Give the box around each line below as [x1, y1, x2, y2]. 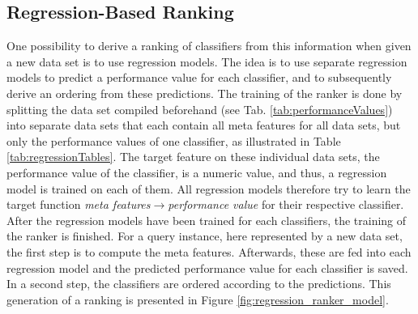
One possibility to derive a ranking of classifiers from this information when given [6, 37, 412, 54]
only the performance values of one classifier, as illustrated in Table [6, 132, 341, 149]
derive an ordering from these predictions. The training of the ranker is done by [6, 84, 403, 101]
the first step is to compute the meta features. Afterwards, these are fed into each [6, 243, 412, 260]
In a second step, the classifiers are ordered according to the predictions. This [6, 275, 391, 292]
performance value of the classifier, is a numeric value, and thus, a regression [6, 163, 387, 180]
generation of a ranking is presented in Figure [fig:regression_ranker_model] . [6, 291, 389, 308]
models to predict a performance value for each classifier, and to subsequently [6, 69, 392, 86]
